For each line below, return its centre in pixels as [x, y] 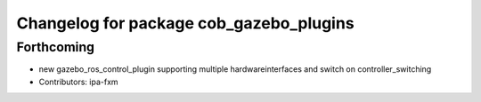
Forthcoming [56, 47]
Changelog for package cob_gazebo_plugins [186, 23]
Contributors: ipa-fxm [79, 82]
